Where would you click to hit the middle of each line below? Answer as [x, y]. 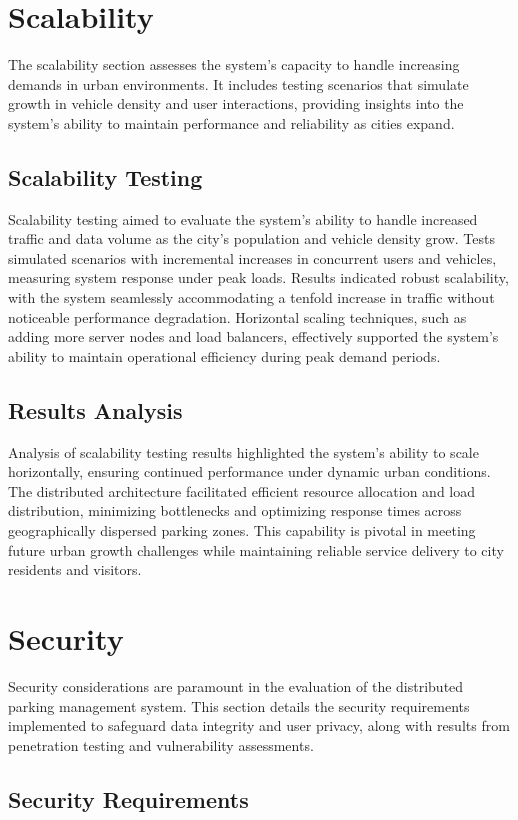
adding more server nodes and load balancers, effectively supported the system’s [253, 336]
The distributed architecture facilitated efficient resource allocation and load [242, 490]
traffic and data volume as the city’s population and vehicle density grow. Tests [251, 238]
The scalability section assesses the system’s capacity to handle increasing [234, 64]
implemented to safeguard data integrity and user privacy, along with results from [259, 725]
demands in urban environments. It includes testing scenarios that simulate [238, 83]
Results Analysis [95, 409]
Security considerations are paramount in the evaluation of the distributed [236, 685]
